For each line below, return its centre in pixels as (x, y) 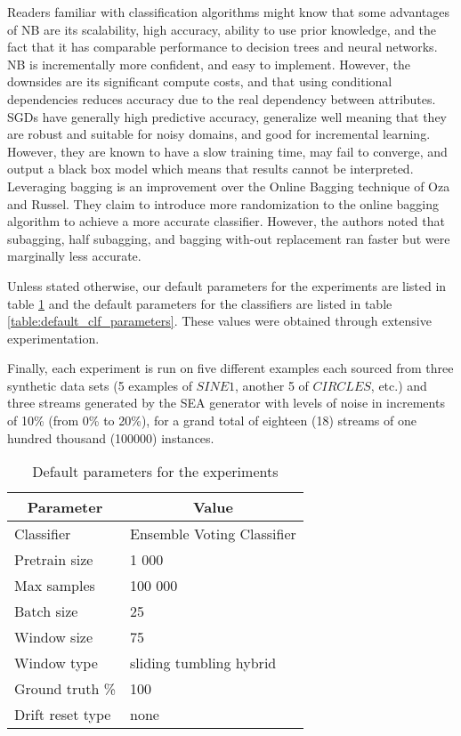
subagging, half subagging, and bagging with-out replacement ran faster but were (229, 238)
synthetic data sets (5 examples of (100, 385)
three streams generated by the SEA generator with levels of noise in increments (226, 403)
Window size (54, 637)
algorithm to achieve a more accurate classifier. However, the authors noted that (226, 221)
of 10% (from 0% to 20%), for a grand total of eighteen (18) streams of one (212, 421)
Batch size (46, 611)
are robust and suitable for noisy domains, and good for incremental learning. (219, 134)
